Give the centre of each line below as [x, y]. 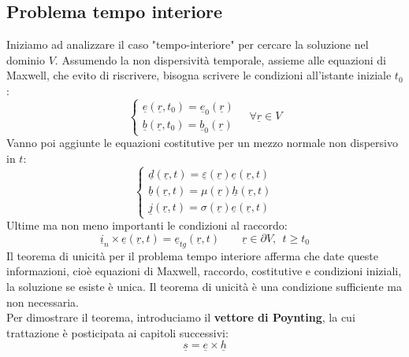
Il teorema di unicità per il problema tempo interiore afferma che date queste [192, 255]
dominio [26, 59]
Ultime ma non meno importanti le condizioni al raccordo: [147, 225]
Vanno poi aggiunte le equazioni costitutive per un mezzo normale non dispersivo [202, 143]
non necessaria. [43, 302]
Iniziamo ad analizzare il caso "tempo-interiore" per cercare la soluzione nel [188, 44]
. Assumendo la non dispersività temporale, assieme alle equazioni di [220, 59]
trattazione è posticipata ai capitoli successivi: [117, 332]
